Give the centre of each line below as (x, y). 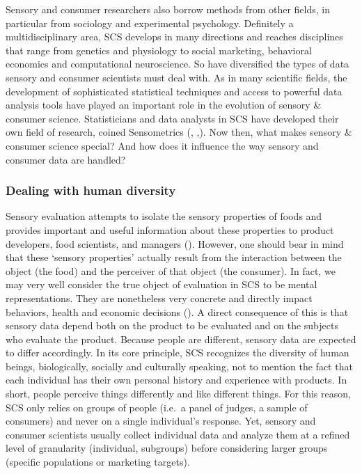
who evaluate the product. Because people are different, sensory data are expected (181, 339)
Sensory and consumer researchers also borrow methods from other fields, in (168, 9)
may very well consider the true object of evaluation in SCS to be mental (162, 284)
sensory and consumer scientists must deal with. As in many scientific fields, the (176, 77)
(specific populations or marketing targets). (98, 462)
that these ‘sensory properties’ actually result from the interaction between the (174, 257)
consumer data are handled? (66, 159)
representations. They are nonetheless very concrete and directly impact (159, 298)
